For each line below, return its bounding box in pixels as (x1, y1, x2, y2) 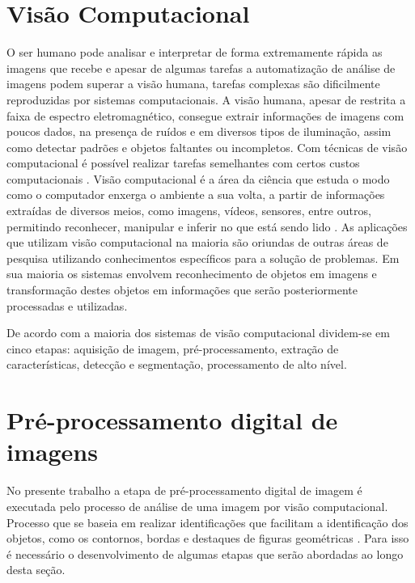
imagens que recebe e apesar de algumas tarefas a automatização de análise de (6, 59, 396, 76)
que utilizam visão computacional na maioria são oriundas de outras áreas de (6, 234, 388, 251)
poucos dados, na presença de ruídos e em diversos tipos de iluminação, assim (6, 123, 392, 140)
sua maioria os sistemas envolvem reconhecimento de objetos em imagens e (6, 265, 377, 282)
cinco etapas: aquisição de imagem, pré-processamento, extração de (6, 340, 339, 357)
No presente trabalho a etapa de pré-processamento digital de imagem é (6, 482, 362, 499)
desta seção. (6, 561, 66, 578)
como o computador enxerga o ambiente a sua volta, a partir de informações (6, 186, 385, 203)
